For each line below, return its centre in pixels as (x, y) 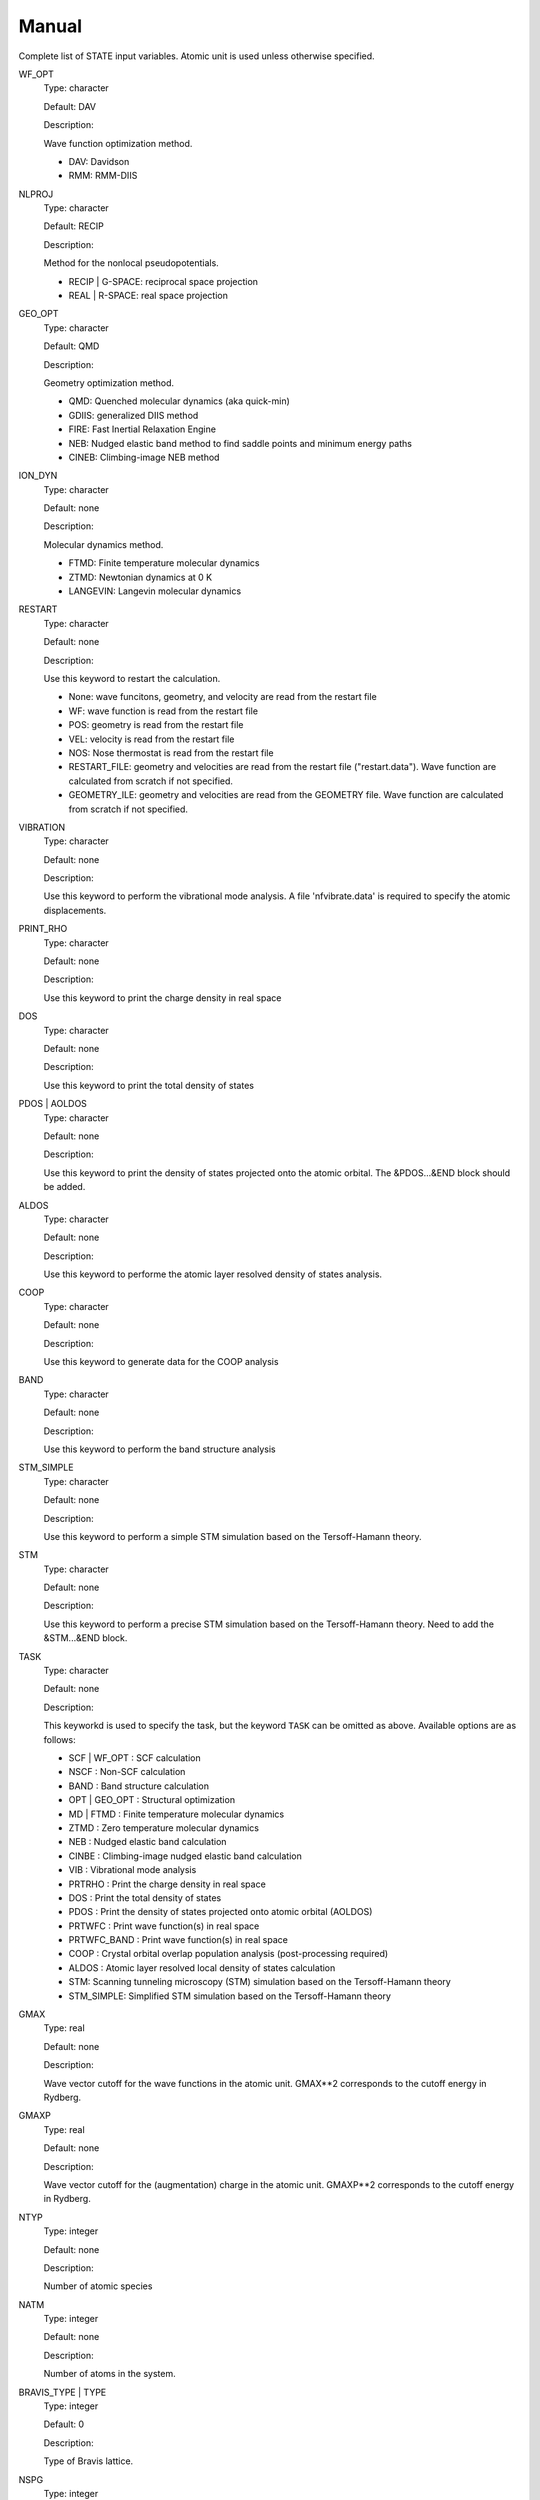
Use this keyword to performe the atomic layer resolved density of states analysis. (213, 1274)
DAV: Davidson (99, 161)
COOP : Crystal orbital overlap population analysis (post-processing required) (228, 1954)
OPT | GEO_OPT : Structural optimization (151, 1800)
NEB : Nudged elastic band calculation (147, 1842)
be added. (64, 1187)
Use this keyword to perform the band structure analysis (159, 1449)
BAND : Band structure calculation (139, 1786)
